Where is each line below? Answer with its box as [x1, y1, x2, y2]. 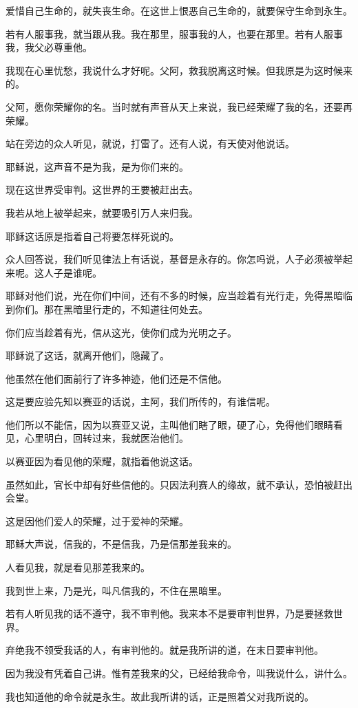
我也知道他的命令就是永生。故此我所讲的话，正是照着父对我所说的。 [6, 689, 314, 703]
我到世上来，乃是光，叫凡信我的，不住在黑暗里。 [6, 583, 227, 597]
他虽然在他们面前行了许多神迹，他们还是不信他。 [6, 371, 227, 385]
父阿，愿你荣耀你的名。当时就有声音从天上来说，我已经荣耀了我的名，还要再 [6, 99, 352, 114]
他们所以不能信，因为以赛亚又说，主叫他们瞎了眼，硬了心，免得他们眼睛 [6, 417, 333, 431]
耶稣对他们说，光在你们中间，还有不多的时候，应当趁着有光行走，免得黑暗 [6, 288, 343, 303]
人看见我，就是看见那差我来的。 [6, 560, 150, 575]
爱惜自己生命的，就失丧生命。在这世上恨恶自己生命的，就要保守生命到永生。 [6, 3, 352, 17]
